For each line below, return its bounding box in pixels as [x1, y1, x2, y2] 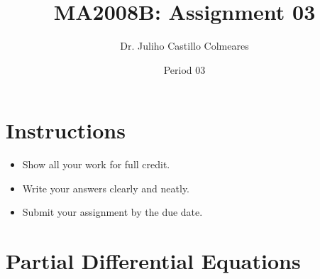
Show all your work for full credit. [22, 157, 170, 172]
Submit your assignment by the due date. [22, 204, 203, 219]
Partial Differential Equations [6, 246, 301, 275]
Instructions [6, 116, 126, 145]
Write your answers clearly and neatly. [22, 180, 190, 195]
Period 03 [163, 62, 206, 77]
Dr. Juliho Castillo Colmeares [120, 38, 249, 53]
